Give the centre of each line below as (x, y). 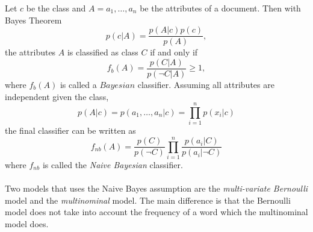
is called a (78, 84)
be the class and (56, 8)
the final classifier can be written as (70, 130)
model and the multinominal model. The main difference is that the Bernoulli (148, 200)
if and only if (174, 52)
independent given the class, (57, 96)
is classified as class (103, 52)
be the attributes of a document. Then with (220, 8)
